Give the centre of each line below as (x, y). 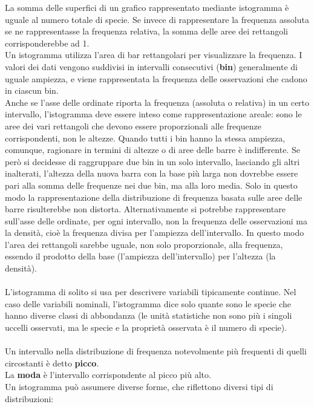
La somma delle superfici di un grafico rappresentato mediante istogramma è (147, 7)
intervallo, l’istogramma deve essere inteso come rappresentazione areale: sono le (153, 114)
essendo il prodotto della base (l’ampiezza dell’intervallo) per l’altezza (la (140, 256)
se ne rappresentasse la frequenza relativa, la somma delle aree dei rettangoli (147, 31)
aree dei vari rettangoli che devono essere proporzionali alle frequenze (133, 125)
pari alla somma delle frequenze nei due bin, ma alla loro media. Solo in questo (151, 185)
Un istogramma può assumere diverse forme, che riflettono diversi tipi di (139, 386)
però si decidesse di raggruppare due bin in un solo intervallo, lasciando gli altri (152, 161)
